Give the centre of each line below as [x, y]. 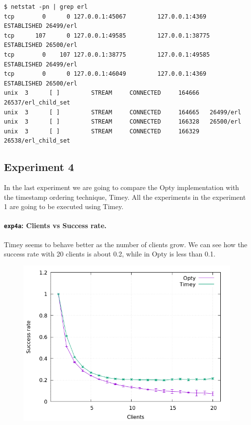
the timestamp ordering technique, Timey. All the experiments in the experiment [125, 197]
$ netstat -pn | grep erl [46, 7]
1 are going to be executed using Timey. [64, 206]
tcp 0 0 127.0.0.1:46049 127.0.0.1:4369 [105, 74]
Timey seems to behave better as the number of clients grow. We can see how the [126, 244]
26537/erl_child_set [37, 102]
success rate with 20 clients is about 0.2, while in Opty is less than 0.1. [110, 254]
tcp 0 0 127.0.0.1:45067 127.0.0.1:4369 [105, 16]
